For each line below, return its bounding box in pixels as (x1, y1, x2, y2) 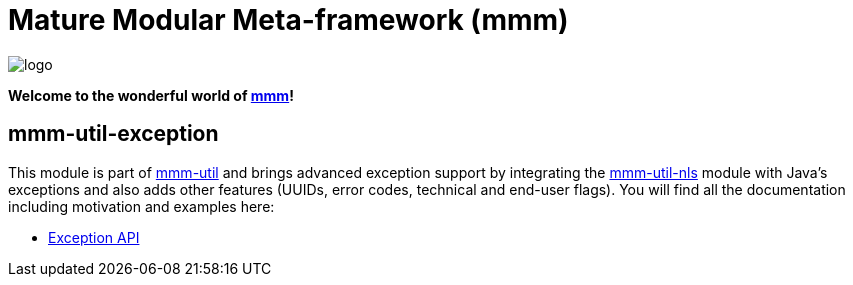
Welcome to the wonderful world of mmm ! (8, 86, 294, 104)
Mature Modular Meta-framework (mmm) (8, 3, 569, 37)
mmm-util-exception (8, 121, 219, 147)
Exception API (48, 228, 140, 246)
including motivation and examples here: (8, 197, 275, 215)
